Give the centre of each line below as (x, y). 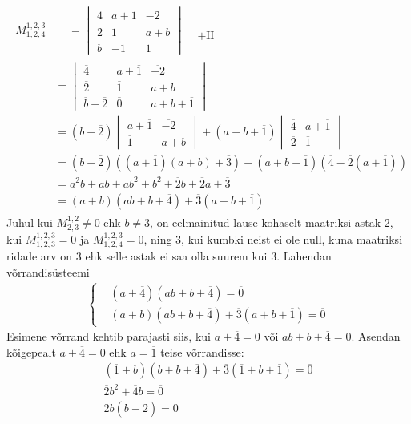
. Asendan (376, 336)
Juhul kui (30, 222)
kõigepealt (31, 351)
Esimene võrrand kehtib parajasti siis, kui (109, 336)
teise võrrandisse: (202, 351)
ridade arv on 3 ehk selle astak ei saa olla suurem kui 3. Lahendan (169, 256)
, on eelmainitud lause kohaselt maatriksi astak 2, (272, 222)
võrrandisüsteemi (48, 272)
